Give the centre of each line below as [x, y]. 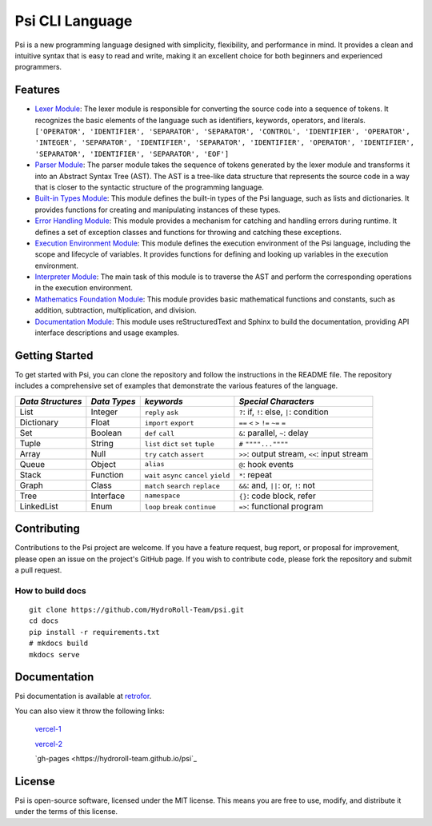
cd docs [44, 621]
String [102, 443]
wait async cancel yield [187, 475]
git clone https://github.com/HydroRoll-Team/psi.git [136, 609]
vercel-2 [49, 744]
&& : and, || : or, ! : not [277, 485]
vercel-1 [48, 729]
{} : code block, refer [277, 496]
